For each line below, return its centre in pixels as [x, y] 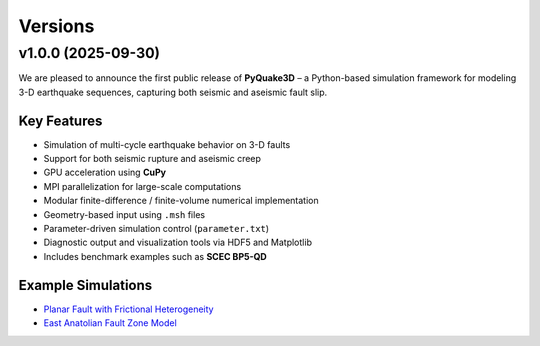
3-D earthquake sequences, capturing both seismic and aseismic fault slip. [173, 92]
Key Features [60, 120]
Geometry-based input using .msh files [124, 214]
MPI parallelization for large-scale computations [142, 186]
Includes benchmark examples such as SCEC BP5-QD [155, 256]
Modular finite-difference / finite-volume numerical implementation [181, 201]
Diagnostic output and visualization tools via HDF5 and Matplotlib [177, 242]
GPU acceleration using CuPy [105, 172]
